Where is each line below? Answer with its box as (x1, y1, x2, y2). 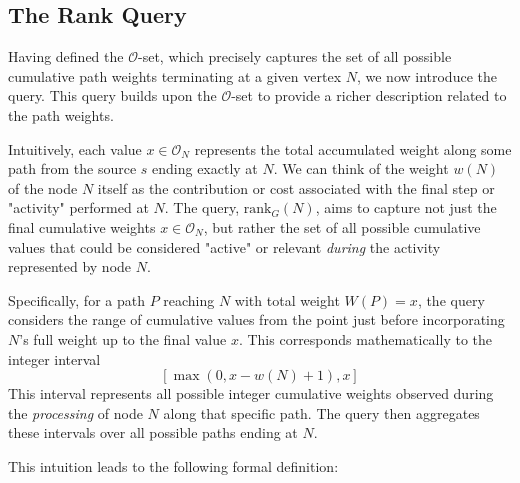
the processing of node (8, 402, 143, 423)
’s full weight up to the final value (19, 328, 227, 349)
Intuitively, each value (8, 138, 142, 159)
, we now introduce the (356, 65, 497, 86)
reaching (163, 289, 215, 310)
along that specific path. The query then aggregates (163, 402, 480, 423)
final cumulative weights (8, 216, 156, 237)
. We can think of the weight (273, 158, 449, 179)
